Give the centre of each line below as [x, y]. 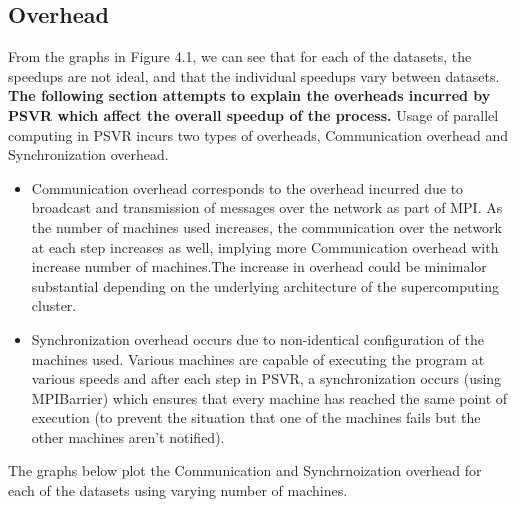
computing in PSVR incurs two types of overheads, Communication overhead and [258, 134]
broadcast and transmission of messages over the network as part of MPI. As [267, 207]
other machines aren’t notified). [128, 436]
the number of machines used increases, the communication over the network [266, 226]
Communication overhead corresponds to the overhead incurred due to [247, 187]
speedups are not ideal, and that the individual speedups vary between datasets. [254, 75]
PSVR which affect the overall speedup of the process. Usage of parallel [253, 114]
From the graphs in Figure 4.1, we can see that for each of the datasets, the [240, 56]
